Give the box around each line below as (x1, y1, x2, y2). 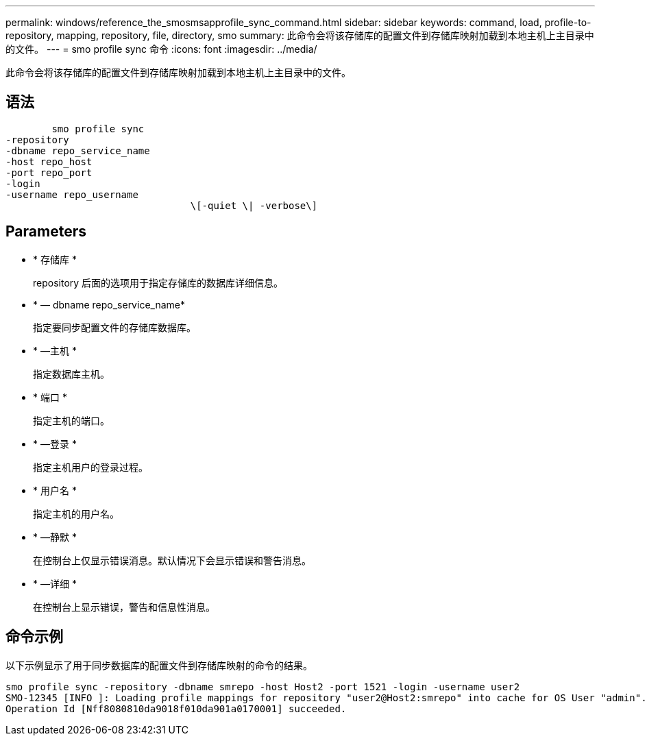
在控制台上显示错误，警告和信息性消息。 (33, 600, 215, 613)
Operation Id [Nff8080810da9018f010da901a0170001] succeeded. (5, 703, 347, 714)
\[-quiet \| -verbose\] (190, 199, 318, 211)
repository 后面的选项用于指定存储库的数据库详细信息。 (33, 276, 284, 289)
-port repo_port (5, 167, 93, 178)
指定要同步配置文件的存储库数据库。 (33, 321, 196, 333)
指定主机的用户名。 (33, 507, 119, 520)
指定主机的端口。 (33, 414, 110, 426)
